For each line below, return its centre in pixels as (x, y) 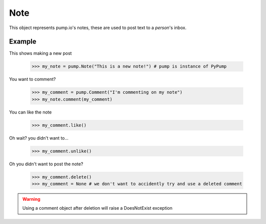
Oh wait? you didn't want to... (39, 138)
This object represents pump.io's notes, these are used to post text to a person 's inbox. (98, 28)
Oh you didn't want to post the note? (46, 164)
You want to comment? (33, 79)
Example (23, 42)
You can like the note (30, 112)
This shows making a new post (40, 53)
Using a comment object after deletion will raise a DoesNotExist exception (97, 208)
